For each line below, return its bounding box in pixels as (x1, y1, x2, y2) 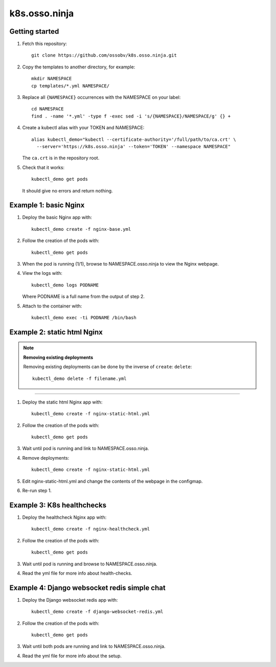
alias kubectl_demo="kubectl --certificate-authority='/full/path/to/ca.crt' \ (31, 136, 236, 142)
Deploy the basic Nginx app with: (22, 215, 92, 221)
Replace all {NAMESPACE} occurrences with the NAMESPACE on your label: (22, 94, 181, 101)
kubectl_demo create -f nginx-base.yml (31, 226, 131, 232)
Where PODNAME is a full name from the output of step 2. (22, 294, 145, 300)
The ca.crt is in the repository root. (22, 155, 100, 161)
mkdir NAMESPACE (31, 76, 72, 82)
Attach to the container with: (22, 303, 82, 309)
